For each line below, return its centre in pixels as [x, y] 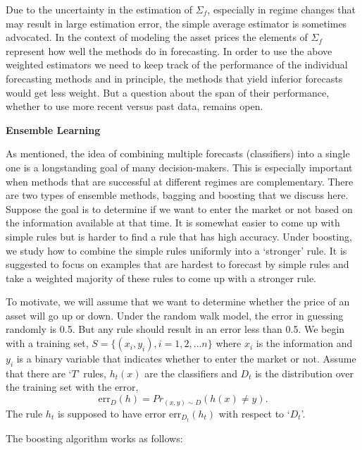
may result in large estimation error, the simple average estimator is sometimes [176, 23]
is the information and [304, 343]
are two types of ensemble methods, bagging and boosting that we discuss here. [177, 195]
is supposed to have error [112, 413]
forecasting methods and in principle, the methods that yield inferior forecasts [174, 78]
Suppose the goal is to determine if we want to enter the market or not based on [179, 208]
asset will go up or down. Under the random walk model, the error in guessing [175, 315]
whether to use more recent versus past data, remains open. [135, 106]
